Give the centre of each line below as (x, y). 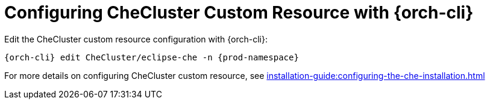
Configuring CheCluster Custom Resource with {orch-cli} (239, 13)
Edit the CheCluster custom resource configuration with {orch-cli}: (136, 39)
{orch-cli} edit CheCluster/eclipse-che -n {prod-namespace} (152, 57)
